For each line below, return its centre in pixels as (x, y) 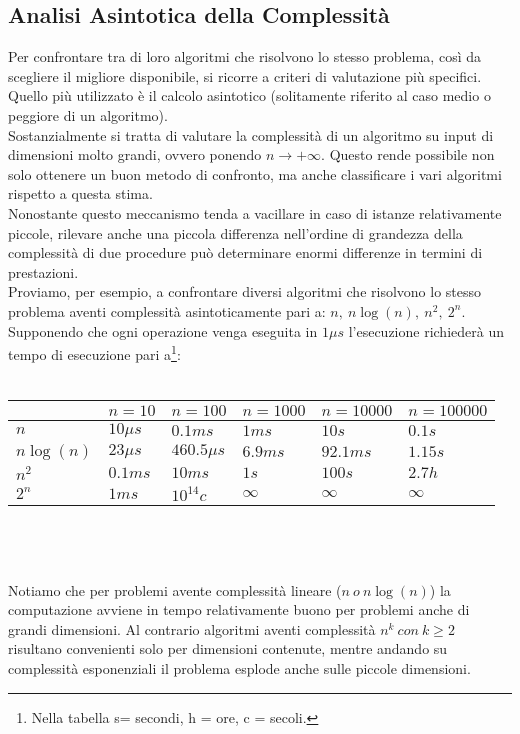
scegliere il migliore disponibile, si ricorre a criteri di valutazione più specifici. (245, 75)
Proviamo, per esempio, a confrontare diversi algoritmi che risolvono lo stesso (245, 291)
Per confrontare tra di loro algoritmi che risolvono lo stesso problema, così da (244, 56)
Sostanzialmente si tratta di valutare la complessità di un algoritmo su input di (251, 134)
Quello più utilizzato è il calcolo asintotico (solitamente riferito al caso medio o (249, 95)
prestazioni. (43, 271)
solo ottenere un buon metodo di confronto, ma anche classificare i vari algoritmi (255, 173)
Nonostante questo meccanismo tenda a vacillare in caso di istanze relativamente (255, 212)
